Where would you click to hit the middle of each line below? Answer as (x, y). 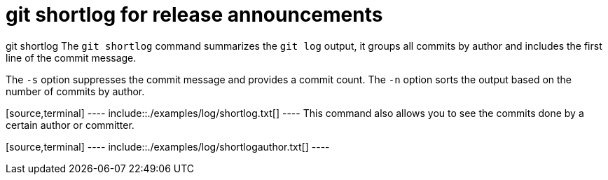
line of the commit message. (71, 57)
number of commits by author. (75, 91)
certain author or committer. (70, 125)
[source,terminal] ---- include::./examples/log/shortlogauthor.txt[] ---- (168, 146)
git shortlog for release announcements (194, 15)
